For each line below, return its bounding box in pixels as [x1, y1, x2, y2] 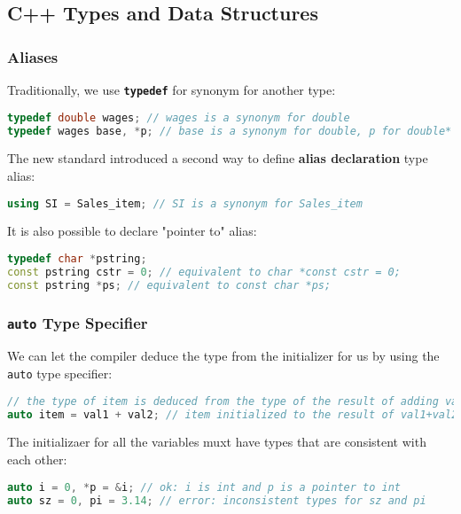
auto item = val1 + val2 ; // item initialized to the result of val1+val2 [7, 408, 458, 421]
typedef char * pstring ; [7, 253, 147, 266]
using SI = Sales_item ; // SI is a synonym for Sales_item [7, 197, 363, 210]
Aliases [7, 45, 59, 67]
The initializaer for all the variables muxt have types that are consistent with [7, 432, 426, 451]
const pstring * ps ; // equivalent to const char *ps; [7, 278, 332, 292]
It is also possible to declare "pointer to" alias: [7, 222, 257, 240]
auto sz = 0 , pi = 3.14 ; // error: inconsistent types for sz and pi [7, 494, 426, 507]
